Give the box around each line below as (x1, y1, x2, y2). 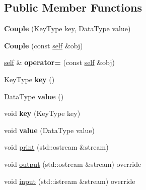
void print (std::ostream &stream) (4, 142, 109, 152)
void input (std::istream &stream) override (4, 175, 135, 186)
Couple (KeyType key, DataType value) (4, 23, 131, 34)
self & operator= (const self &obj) (4, 57, 115, 68)
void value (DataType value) (4, 124, 95, 135)
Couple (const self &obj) (4, 40, 83, 50)
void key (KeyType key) (4, 108, 81, 118)
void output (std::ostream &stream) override (4, 158, 141, 169)
